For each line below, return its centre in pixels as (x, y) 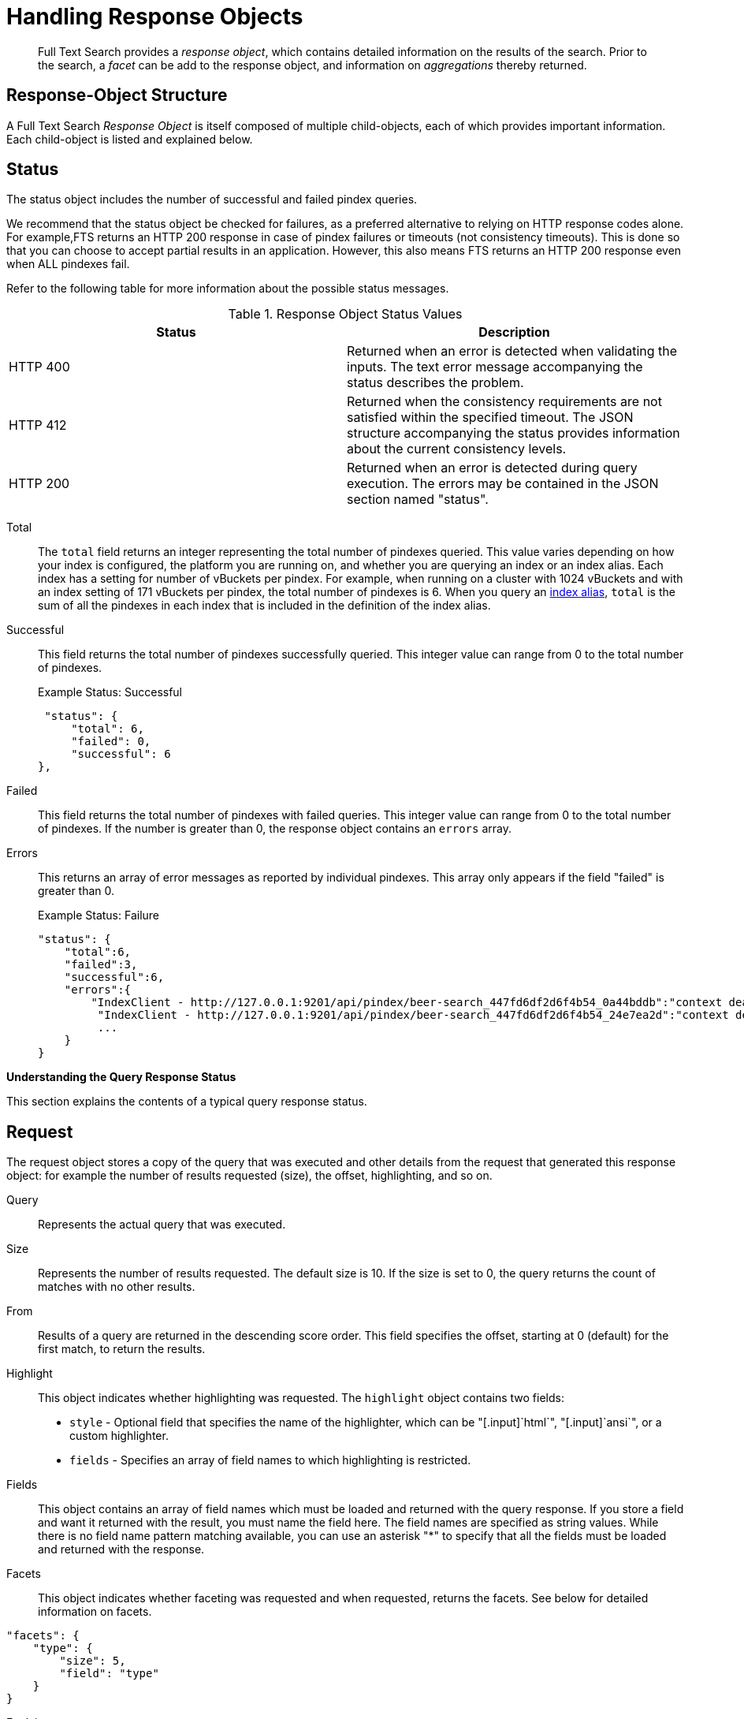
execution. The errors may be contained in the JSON (503, 484)
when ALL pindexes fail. (68, 264)
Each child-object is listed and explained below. (130, 139)
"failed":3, (101, 965)
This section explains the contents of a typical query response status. (187, 1102)
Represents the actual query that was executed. (162, 1225)
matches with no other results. (117, 1287)
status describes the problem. (435, 383)
